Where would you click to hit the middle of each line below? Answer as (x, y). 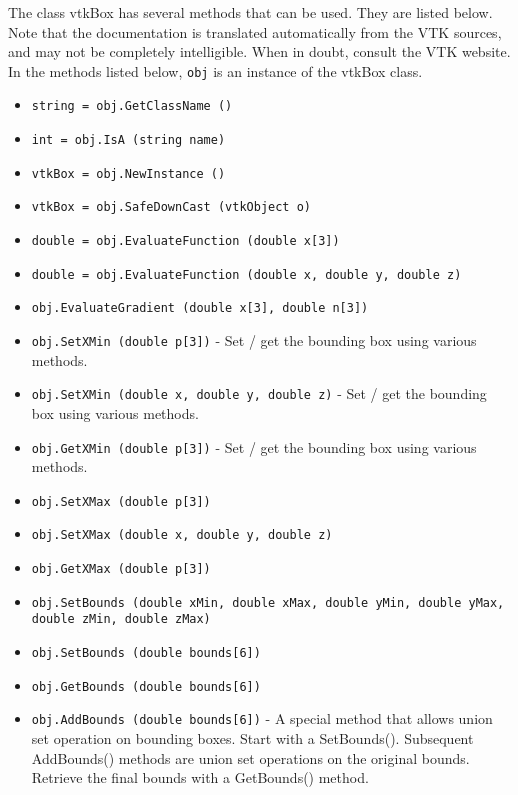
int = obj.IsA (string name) (128, 140)
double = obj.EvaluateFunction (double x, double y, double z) (246, 274)
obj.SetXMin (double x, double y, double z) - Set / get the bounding (259, 393)
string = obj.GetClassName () (132, 106)
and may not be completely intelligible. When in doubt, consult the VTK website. (259, 51)
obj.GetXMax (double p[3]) (121, 569)
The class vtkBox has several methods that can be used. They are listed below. (250, 12)
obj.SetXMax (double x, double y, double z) (182, 535)
